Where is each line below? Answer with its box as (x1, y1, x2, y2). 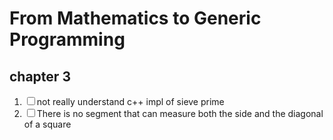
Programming (9, 28, 126, 51)
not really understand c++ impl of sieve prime (36, 96, 225, 107)
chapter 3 (9, 68, 71, 85)
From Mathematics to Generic (9, 7, 262, 30)
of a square (23, 118, 72, 130)
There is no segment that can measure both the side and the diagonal (36, 108, 324, 119)
